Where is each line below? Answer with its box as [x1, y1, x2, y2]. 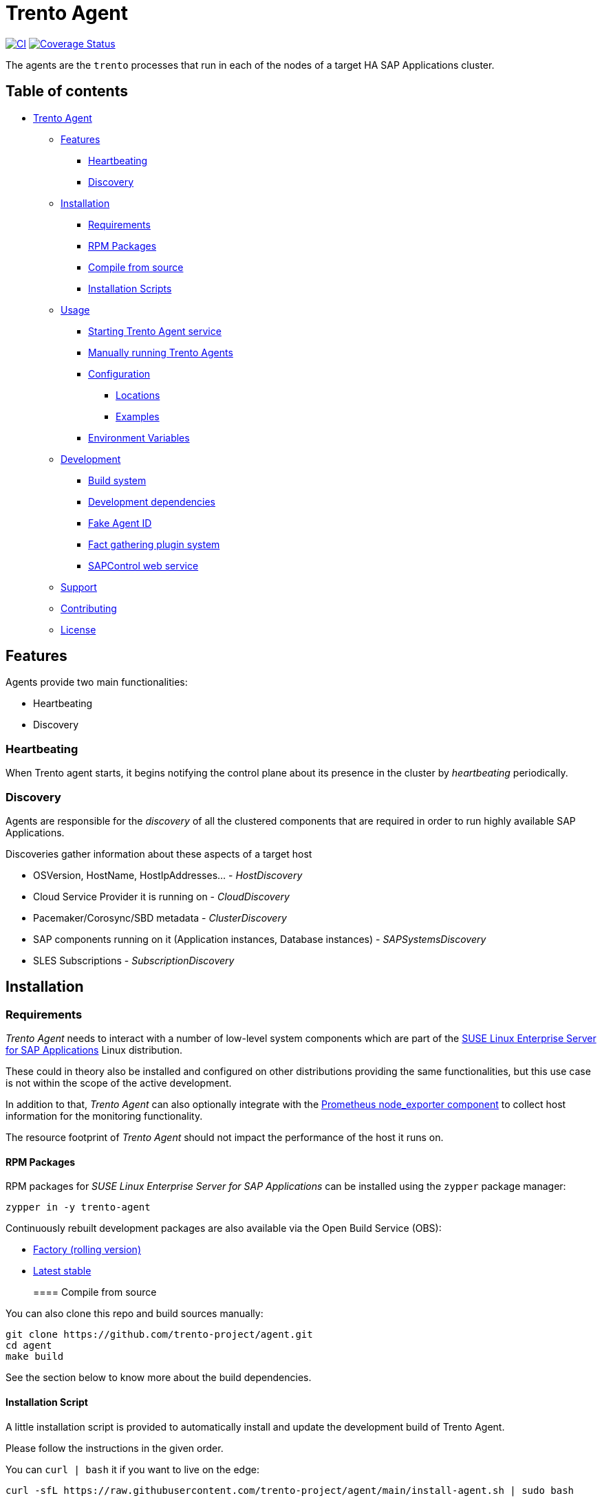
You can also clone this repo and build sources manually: [6, 1307, 264, 1320]
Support [61, 580, 97, 593]
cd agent [6, 1340, 52, 1352]
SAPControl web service [88, 559, 199, 572]
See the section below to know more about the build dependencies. [6, 1371, 312, 1384]
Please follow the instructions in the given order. [6, 1442, 224, 1454]
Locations [116, 389, 160, 401]
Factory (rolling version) [33, 1244, 142, 1256]
